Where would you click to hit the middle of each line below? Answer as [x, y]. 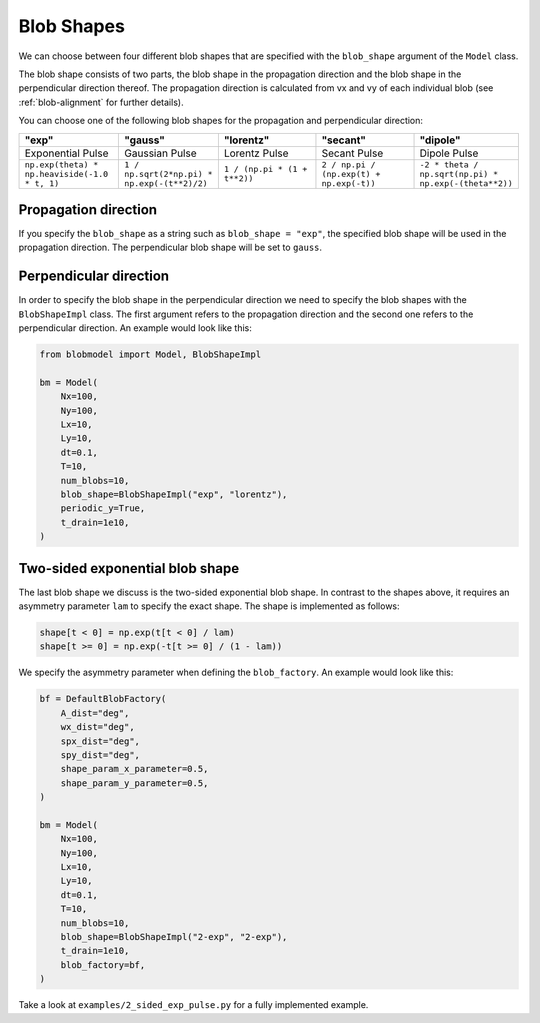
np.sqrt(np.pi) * [459, 173]
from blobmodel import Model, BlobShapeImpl [150, 354]
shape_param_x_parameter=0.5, [134, 769]
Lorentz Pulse [256, 153]
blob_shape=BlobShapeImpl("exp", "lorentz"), [174, 494]
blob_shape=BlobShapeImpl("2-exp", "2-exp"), [174, 937]
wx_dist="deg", [97, 727]
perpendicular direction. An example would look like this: [135, 328]
